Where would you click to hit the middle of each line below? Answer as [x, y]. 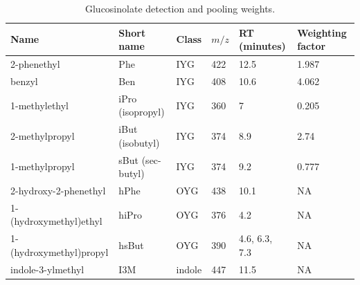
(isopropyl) [142, 112]
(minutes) [262, 46]
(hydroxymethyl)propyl [60, 251]
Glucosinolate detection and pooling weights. [180, 8]
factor [312, 46]
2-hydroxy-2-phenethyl [58, 191]
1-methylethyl [39, 105]
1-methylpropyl [43, 166]
